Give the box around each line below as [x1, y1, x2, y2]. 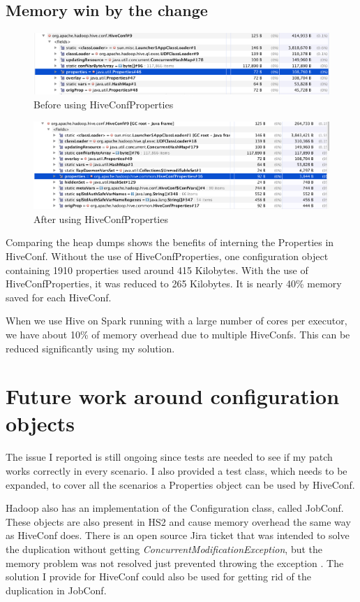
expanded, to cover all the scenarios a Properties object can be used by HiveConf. [6, 477, 355, 492]
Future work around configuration [6, 382, 340, 410]
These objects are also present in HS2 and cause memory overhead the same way [6, 514, 351, 529]
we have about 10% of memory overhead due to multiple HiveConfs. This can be [6, 327, 350, 341]
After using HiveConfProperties [33, 211, 168, 226]
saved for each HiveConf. [6, 289, 112, 304]
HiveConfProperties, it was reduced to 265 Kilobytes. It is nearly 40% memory [6, 276, 342, 291]
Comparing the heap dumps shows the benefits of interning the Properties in [6, 235, 334, 250]
